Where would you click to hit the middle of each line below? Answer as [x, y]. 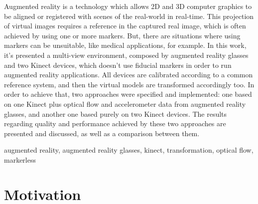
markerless [20, 159]
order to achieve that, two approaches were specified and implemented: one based [128, 94]
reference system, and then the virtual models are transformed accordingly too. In [129, 84]
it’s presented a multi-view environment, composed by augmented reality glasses [126, 55]
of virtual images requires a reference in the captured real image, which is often [125, 26]
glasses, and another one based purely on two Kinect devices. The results [116, 113]
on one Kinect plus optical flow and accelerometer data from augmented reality [125, 103]
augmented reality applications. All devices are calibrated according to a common [129, 75]
